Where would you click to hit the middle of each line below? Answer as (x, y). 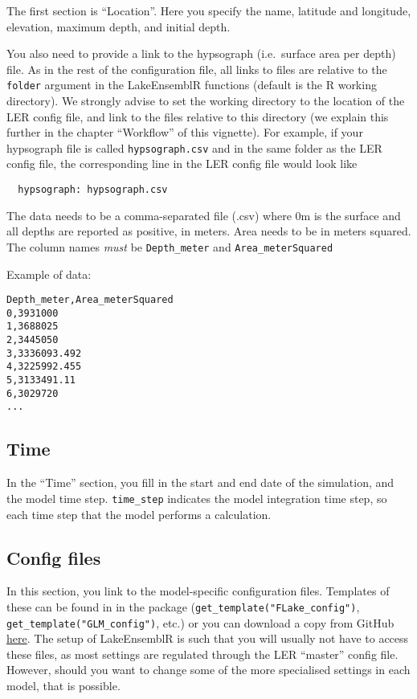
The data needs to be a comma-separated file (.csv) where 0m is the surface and (204, 215)
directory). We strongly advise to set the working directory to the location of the (206, 101)
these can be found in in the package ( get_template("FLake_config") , (183, 606)
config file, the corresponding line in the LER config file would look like (182, 164)
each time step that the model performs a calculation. (139, 514)
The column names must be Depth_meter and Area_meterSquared (170, 246)
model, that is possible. (63, 685)
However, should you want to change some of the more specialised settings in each (208, 670)
